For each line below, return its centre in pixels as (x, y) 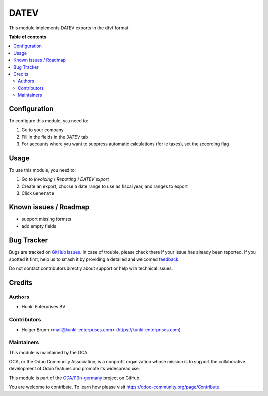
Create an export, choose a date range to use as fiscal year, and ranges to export (105, 186)
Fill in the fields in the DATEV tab (55, 137)
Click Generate (38, 193)
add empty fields (39, 226)
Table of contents (28, 37)
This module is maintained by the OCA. (49, 352)
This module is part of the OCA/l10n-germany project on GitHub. (75, 378)
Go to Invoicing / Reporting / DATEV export (65, 179)
